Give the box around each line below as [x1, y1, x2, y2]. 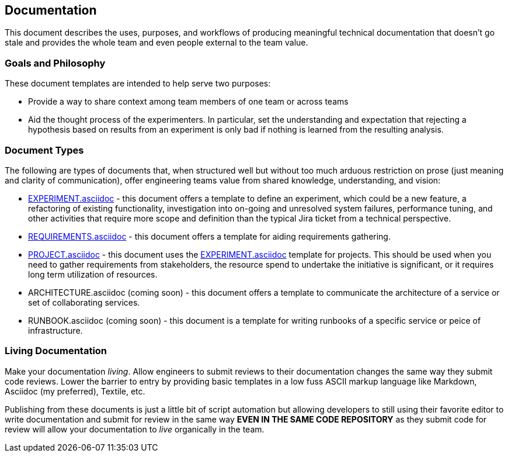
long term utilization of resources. [28, 269, 158, 279]
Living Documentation [5, 345, 107, 357]
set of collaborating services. [28, 297, 140, 307]
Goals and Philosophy [5, 57, 106, 69]
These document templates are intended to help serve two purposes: [5, 78, 271, 89]
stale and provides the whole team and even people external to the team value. [5, 37, 308, 48]
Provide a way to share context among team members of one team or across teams [28, 96, 349, 107]
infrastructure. [28, 325, 83, 335]
